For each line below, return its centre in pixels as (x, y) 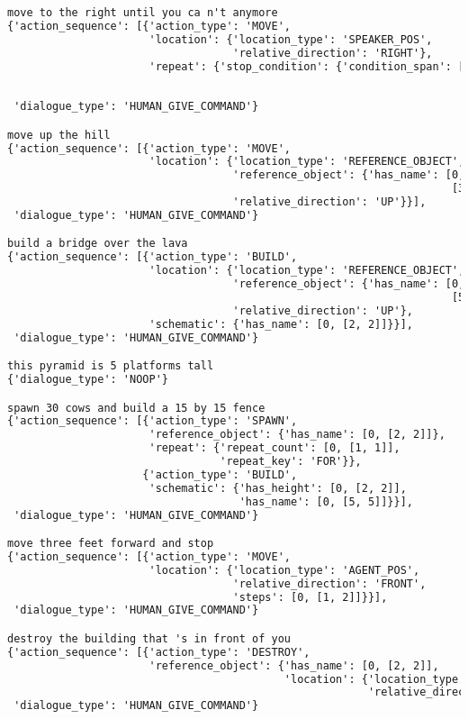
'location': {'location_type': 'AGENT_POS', (284, 570)
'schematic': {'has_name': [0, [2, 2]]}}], (281, 324)
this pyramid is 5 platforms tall (111, 366)
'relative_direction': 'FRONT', (329, 583)
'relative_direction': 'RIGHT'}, (333, 53)
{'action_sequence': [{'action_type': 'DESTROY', (159, 652)
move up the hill (59, 135)
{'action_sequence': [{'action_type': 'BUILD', (153, 257)
